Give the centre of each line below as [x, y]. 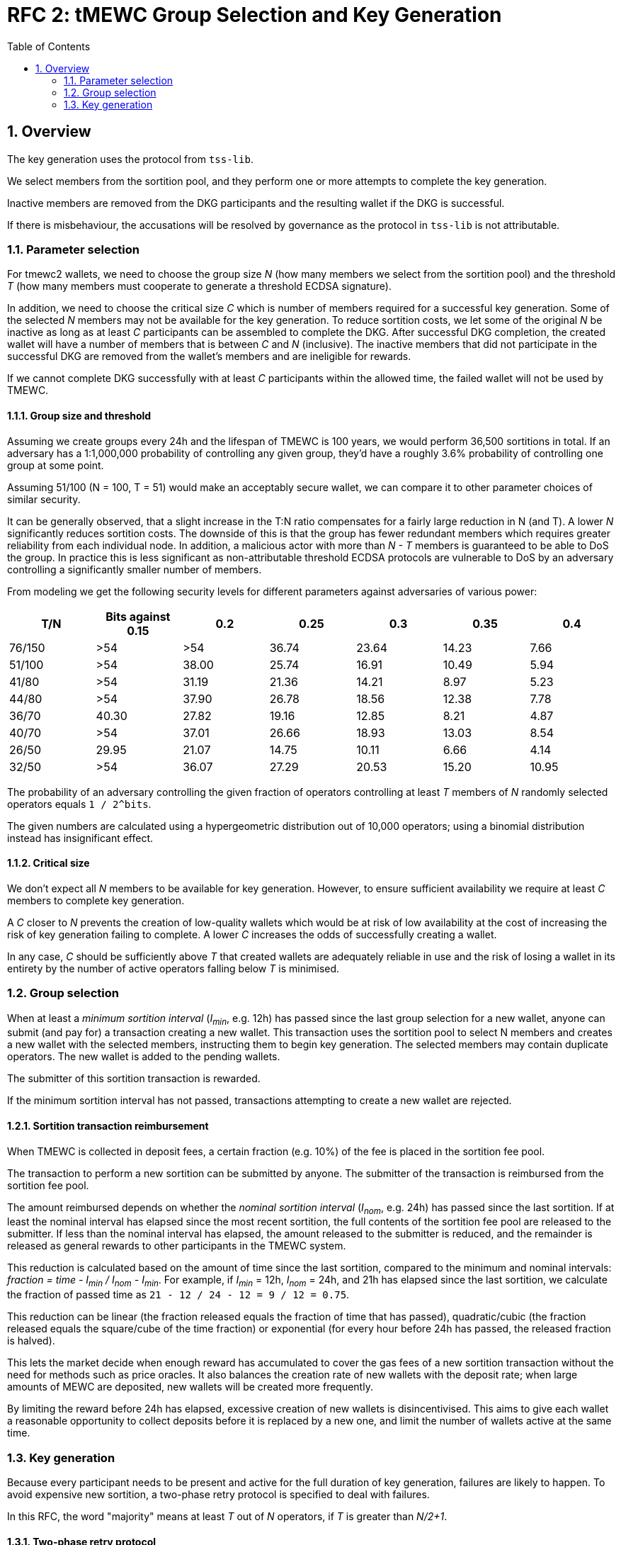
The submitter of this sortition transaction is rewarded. [134, 1079]
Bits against [138, 616]
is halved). [31, 1341]
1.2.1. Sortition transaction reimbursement [108, 1125]
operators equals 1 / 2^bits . [79, 804]
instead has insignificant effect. [80, 838]
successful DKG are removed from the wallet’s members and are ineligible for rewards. [209, 356]
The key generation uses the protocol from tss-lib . [130, 159]
